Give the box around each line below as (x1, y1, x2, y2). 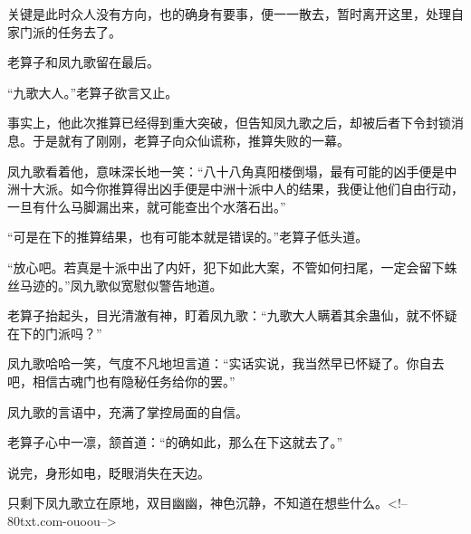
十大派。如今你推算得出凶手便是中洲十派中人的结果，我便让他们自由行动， (19, 179, 464, 198)
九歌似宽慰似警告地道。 (82, 275, 223, 294)
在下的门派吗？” (7, 323, 102, 342)
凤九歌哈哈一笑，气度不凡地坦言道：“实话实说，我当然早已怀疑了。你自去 (7, 354, 445, 373)
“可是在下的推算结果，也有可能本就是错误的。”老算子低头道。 (7, 227, 369, 246)
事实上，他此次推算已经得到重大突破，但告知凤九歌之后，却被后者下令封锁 (7, 113, 451, 132)
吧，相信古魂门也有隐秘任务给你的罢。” (7, 371, 235, 390)
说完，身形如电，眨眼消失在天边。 (7, 462, 210, 482)
